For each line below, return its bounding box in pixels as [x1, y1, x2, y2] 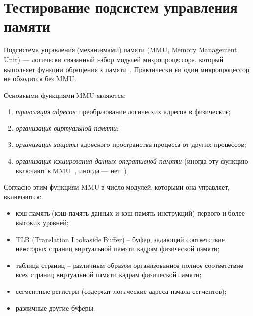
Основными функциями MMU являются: [4, 90, 126, 100]
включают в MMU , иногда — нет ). [15, 165, 128, 175]
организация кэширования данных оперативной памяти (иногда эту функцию [15, 156, 248, 166]
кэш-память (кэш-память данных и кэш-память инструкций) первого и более [15, 208, 245, 218]
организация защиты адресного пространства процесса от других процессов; [15, 139, 246, 149]
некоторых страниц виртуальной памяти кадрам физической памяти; [15, 243, 220, 254]
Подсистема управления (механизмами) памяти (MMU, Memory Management [4, 45, 237, 55]
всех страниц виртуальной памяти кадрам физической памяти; [15, 269, 202, 280]
